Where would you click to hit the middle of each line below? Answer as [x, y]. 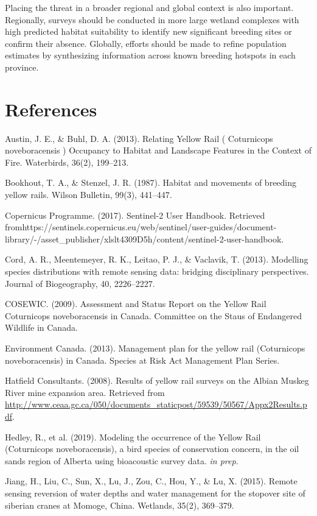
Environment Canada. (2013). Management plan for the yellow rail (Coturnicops [155, 348]
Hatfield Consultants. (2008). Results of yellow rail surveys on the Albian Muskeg [157, 380]
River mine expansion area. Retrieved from [85, 392]
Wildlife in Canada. [41, 327]
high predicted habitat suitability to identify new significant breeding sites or [148, 31]
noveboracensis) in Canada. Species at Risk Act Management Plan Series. [142, 360]
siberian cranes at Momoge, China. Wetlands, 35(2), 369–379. [120, 505]
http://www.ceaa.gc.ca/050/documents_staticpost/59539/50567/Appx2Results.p [156, 404]
